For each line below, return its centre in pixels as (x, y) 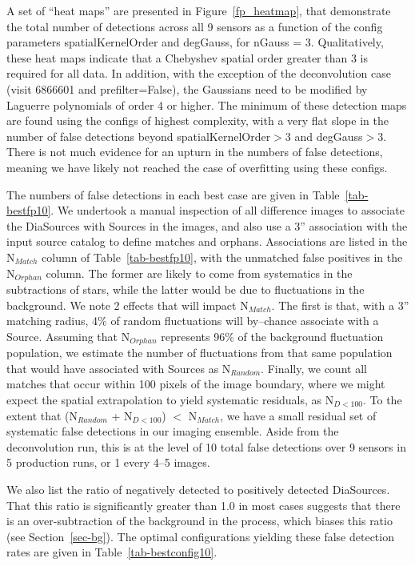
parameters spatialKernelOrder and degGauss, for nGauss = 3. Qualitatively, (195, 42)
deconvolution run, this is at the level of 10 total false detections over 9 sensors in (206, 446)
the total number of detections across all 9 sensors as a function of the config (195, 26)
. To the (383, 399)
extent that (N (42, 415)
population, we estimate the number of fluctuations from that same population (200, 353)
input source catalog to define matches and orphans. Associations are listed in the (207, 241)
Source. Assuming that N (68, 336)
